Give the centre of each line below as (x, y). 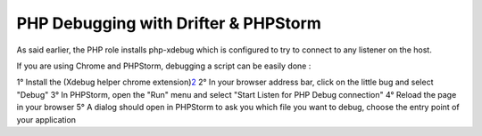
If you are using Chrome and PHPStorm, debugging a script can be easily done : (164, 66)
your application (46, 119)
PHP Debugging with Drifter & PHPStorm (169, 23)
